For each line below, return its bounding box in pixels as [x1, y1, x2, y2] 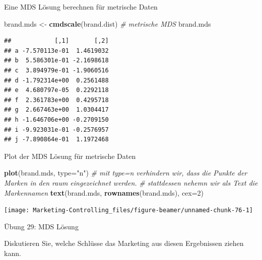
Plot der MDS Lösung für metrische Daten [4, 150, 136, 161]
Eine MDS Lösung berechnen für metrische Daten [4, 2, 158, 12]
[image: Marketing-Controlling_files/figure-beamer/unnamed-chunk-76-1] [4, 207, 253, 214]
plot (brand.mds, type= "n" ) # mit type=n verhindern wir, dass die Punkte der [4, 167, 247, 178]
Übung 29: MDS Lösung [4, 221, 79, 231]
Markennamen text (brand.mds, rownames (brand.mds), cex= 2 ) [4, 187, 204, 198]
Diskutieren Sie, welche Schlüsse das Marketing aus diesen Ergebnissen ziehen [4, 238, 244, 248]
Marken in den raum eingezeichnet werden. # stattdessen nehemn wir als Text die [4, 177, 258, 188]
